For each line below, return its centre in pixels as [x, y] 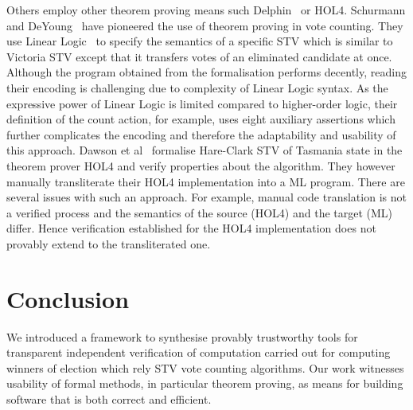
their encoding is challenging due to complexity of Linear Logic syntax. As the [197, 87]
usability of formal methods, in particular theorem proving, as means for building [205, 383]
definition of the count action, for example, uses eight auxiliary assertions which [201, 119]
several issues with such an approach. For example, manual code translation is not [206, 197]
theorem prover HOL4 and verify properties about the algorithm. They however [201, 165]
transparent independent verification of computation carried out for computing [199, 352]
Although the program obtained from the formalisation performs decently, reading [206, 72]
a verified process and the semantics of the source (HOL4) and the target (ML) [200, 212]
